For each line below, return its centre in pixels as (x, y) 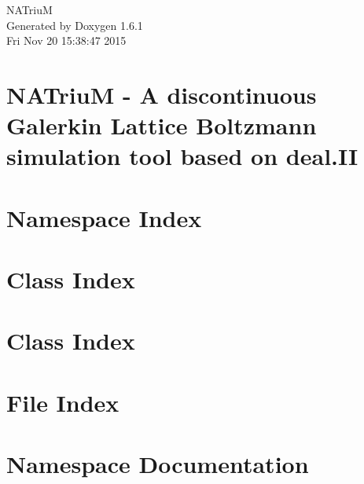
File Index (63, 402)
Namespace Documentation (158, 464)
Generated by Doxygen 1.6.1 (75, 25)
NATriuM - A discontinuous (162, 94)
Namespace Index (104, 217)
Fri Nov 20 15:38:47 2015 (66, 40)
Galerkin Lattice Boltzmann (162, 125)
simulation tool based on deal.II (182, 156)
